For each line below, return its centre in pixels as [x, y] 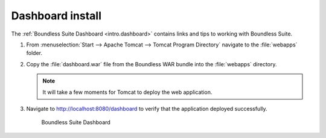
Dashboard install [56, 16]
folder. [34, 53]
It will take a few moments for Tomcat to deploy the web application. [127, 92]
